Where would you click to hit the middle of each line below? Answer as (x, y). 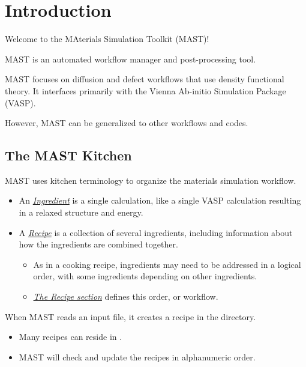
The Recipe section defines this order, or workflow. (126, 296)
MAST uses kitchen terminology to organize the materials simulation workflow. (151, 180)
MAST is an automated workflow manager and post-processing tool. (130, 59)
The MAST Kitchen (68, 155)
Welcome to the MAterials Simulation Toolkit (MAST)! (107, 39)
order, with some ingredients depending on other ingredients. (145, 276)
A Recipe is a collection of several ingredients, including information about (156, 232)
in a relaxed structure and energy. (81, 212)
